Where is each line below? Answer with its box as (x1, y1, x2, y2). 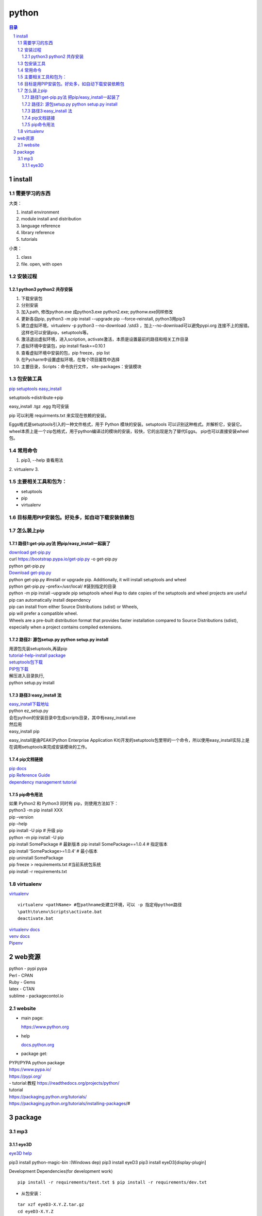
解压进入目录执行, (9, 673, 45, 679)
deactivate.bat (17, 916, 54, 921)
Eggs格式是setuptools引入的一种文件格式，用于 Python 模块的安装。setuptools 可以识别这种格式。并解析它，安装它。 (9, 421, 245, 428)
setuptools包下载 (9, 659, 43, 665)
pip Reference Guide (9, 772, 50, 778)
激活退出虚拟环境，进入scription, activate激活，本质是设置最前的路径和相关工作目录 (21, 336, 189, 342)
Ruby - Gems (9, 979, 36, 985)
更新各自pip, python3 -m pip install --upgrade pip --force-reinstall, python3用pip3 (21, 316, 185, 322)
